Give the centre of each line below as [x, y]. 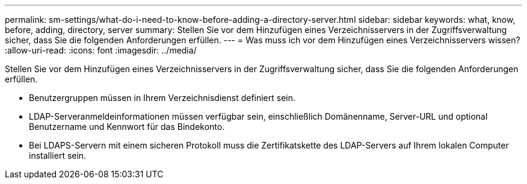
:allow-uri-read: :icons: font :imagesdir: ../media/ [101, 50]
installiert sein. [58, 155]
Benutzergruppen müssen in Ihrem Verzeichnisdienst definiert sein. [162, 98]
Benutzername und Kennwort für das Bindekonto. [127, 127]
